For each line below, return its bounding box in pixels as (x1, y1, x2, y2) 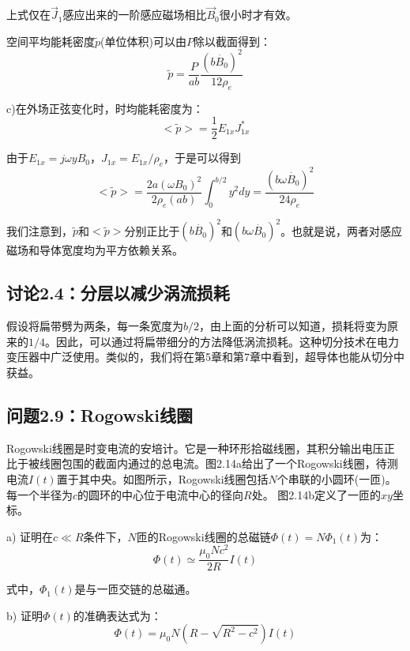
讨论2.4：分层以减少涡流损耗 (6, 280, 230, 305)
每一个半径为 (6, 486, 73, 502)
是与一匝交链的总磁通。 (74, 581, 197, 597)
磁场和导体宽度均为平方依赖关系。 (6, 242, 183, 258)
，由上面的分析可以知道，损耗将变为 (199, 318, 388, 334)
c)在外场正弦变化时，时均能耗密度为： (6, 100, 204, 116)
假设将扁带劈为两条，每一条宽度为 (6, 318, 183, 334)
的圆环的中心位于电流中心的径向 (77, 486, 244, 502)
